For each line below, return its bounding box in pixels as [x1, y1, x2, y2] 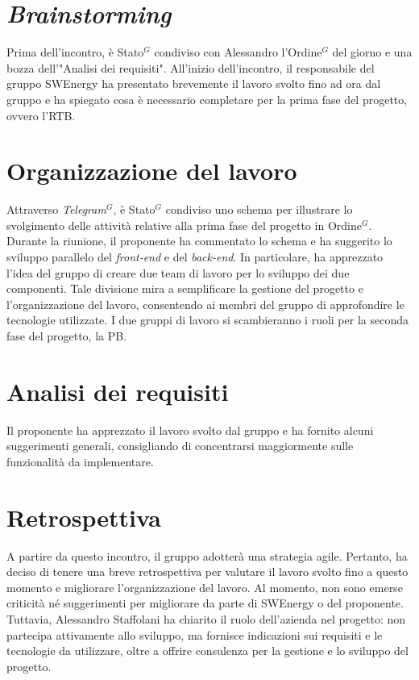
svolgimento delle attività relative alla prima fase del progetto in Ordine [6, 216, 362, 233]
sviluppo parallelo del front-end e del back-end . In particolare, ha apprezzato [6, 248, 384, 265]
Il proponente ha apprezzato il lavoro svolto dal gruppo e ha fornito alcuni [6, 421, 374, 438]
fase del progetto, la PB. [6, 327, 127, 344]
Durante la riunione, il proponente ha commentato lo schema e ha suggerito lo [6, 232, 392, 249]
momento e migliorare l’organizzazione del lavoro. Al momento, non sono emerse [6, 578, 403, 595]
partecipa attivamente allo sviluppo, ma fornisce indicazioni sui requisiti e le [6, 626, 383, 643]
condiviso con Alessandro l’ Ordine [154, 44, 322, 60]
